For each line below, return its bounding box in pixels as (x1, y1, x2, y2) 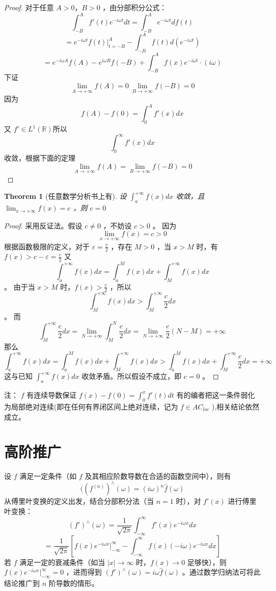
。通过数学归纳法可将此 (182, 567, 261, 577)
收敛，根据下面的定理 (4, 152, 75, 163)
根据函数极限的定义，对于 (4, 241, 90, 251)
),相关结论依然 (211, 401, 260, 412)
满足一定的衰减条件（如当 (19, 556, 105, 567)
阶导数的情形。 (48, 578, 99, 588)
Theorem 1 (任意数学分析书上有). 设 (4, 191, 127, 201)
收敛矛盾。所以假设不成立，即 (81, 371, 182, 381)
